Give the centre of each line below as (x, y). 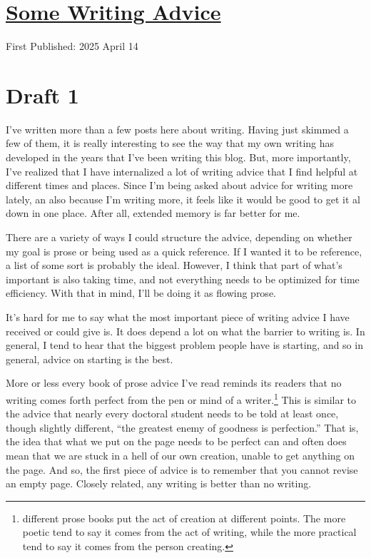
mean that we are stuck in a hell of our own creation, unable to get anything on (181, 455)
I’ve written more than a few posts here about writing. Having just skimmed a (177, 129)
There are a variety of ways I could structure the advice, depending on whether (179, 237)
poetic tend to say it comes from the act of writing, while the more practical (189, 532)
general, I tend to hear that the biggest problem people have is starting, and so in (184, 345)
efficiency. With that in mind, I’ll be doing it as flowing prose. (141, 293)
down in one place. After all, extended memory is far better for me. (153, 213)
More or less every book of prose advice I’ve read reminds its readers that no (174, 383)
